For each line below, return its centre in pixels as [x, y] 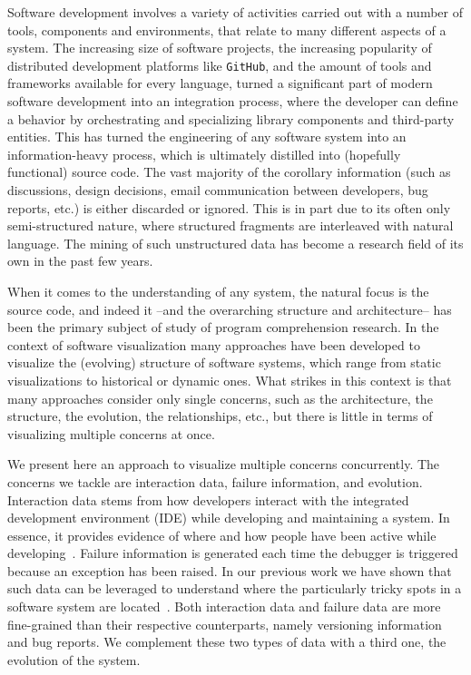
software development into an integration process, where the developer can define [233, 101]
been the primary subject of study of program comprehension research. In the [223, 327]
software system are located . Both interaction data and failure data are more [224, 607]
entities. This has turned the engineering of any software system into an [207, 137]
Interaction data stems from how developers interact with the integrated [208, 499]
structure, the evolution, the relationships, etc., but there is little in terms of [220, 416]
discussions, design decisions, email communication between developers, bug [218, 190]
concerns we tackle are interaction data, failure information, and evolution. [215, 481]
